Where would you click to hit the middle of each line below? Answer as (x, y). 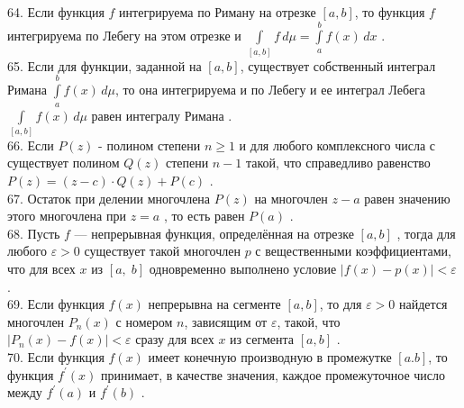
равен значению (407, 198)
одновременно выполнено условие (243, 268)
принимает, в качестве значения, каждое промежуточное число (273, 374)
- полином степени (150, 145)
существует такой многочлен (162, 251)
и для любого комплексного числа (332, 145)
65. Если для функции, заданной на (105, 65)
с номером (144, 321)
